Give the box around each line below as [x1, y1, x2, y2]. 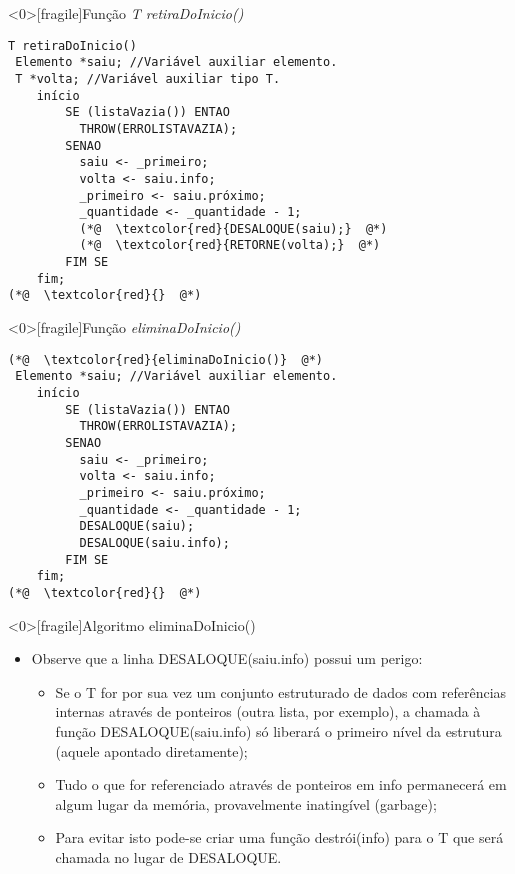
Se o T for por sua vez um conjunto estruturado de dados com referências [55, 681, 507, 702]
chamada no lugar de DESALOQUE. [55, 846, 282, 867]
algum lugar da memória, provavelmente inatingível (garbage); [55, 793, 437, 814]
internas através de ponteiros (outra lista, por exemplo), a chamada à [55, 701, 481, 722]
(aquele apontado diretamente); [55, 740, 248, 761]
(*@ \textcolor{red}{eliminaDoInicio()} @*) [8, 352, 323, 367]
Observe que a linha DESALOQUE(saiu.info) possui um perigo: [31, 648, 423, 669]
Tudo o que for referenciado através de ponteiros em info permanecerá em [55, 774, 507, 795]
